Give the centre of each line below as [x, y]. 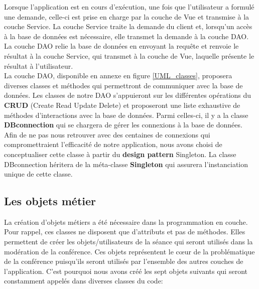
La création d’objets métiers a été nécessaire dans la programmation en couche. [126, 222]
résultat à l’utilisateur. [39, 65]
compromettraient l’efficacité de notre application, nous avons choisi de [113, 144]
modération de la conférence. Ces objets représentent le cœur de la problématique [129, 251]
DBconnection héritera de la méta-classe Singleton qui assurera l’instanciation [126, 164]
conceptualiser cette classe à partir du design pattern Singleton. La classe [120, 154]
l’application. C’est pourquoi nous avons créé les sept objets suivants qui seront [126, 271]
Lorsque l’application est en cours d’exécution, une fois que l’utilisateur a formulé [129, 7]
